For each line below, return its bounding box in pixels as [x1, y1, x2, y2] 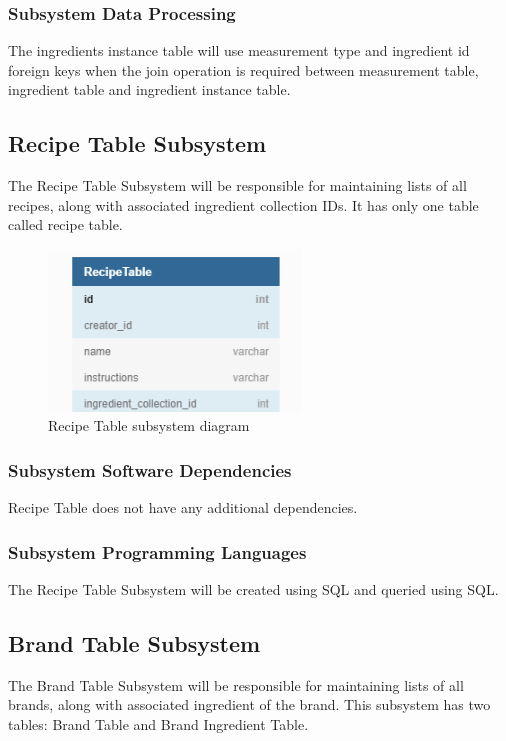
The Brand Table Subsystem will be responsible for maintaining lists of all [8, 674, 464, 695]
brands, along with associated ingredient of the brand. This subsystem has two [8, 694, 491, 715]
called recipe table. [8, 214, 123, 235]
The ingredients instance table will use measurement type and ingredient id [8, 40, 470, 61]
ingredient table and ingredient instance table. [8, 79, 291, 100]
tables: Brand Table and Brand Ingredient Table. [8, 713, 309, 734]
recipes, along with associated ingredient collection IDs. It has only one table [8, 194, 479, 215]
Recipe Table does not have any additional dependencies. [8, 497, 358, 518]
